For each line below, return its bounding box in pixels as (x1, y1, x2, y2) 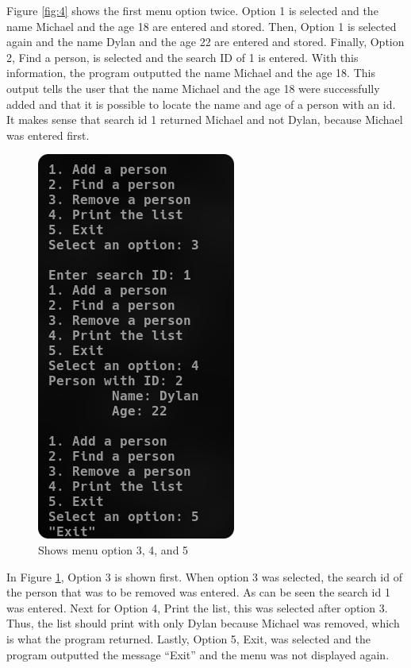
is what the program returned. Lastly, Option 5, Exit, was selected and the (6, 630, 371, 647)
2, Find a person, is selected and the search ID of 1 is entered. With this (6, 48, 359, 65)
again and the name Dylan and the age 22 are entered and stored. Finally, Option (6, 33, 405, 50)
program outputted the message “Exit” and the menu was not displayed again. (6, 646, 390, 662)
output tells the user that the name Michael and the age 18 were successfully (6, 79, 380, 96)
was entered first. (6, 126, 90, 143)
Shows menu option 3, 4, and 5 (38, 541, 189, 558)
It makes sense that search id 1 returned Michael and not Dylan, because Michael (6, 111, 403, 128)
